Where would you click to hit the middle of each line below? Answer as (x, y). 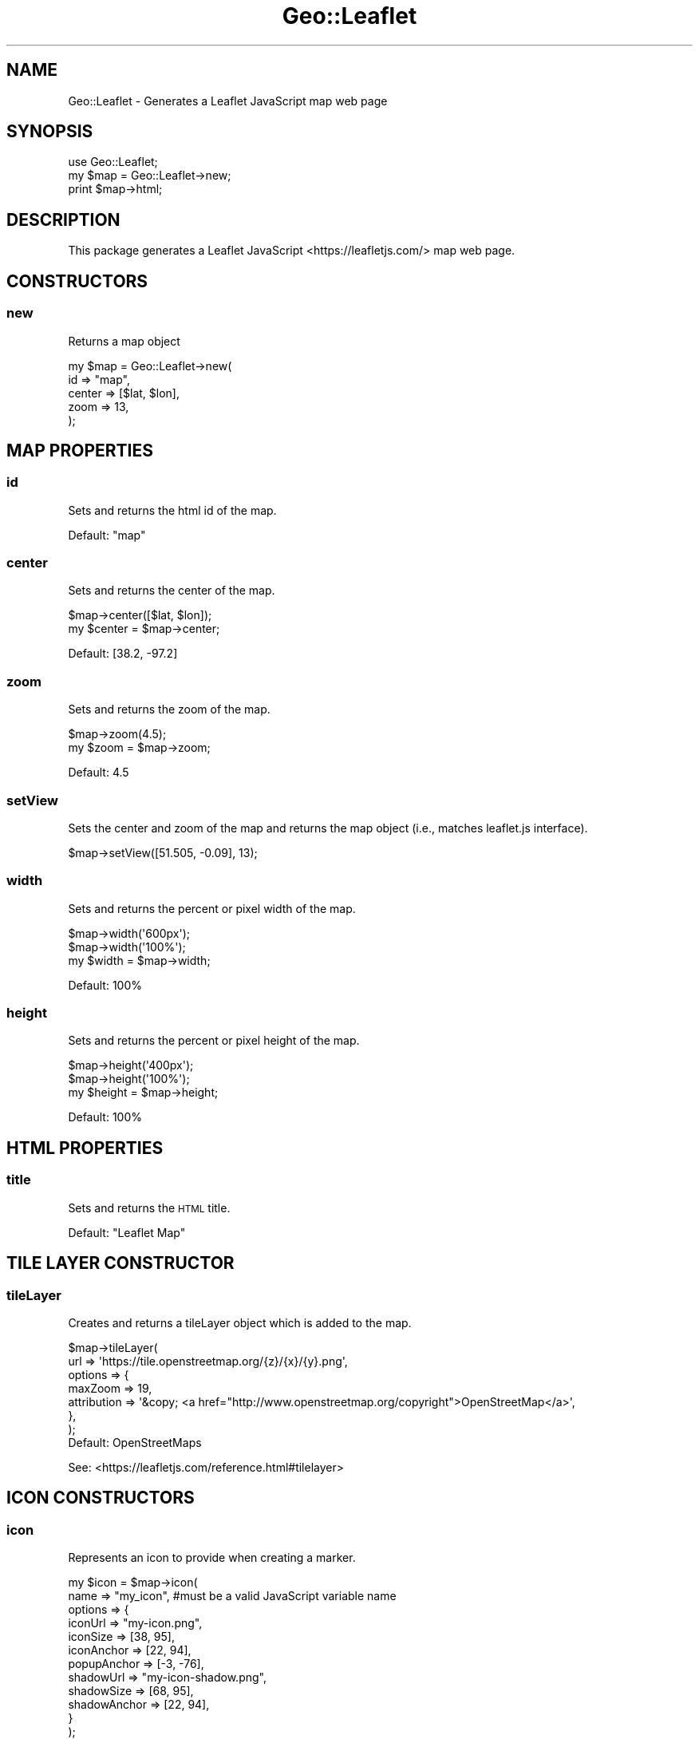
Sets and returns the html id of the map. (172, 510)
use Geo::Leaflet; (113, 162)
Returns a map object (124, 341)
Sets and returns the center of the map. (172, 591)
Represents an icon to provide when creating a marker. (212, 1558)
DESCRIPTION (63, 219)
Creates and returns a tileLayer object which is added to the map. (240, 1322)
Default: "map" (107, 535)
